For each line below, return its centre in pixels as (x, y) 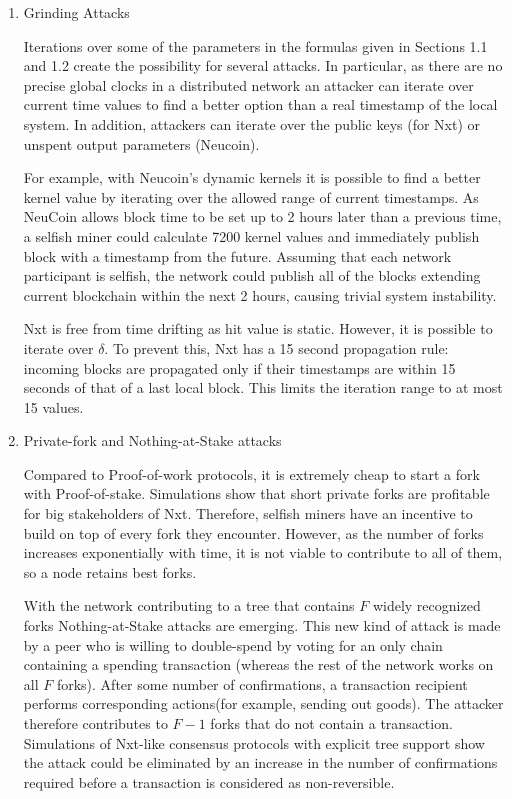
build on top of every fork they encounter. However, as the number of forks (253, 532)
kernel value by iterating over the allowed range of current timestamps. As (251, 196)
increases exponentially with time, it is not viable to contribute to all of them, (263, 552)
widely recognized (426, 605)
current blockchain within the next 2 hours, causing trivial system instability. (260, 294)
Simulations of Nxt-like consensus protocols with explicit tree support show (254, 742)
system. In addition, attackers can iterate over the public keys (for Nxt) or (252, 123)
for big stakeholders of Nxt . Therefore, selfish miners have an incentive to (248, 513)
